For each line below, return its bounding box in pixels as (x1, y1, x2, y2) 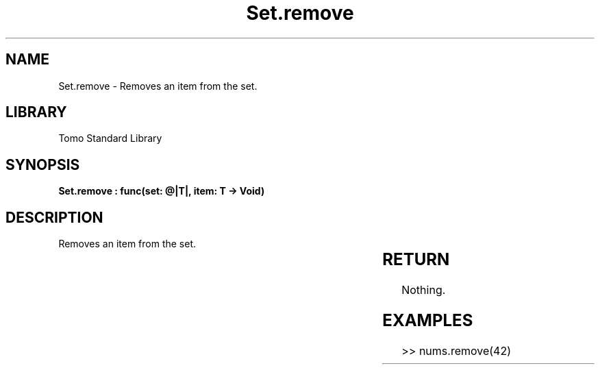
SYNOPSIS (5, 156, 80, 173)
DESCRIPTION (5, 208, 103, 226)
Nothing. (401, 283, 446, 297)
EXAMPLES (382, 310, 473, 330)
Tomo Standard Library (58, 132, 162, 145)
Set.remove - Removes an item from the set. (58, 79, 258, 92)
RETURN (382, 249, 450, 270)
